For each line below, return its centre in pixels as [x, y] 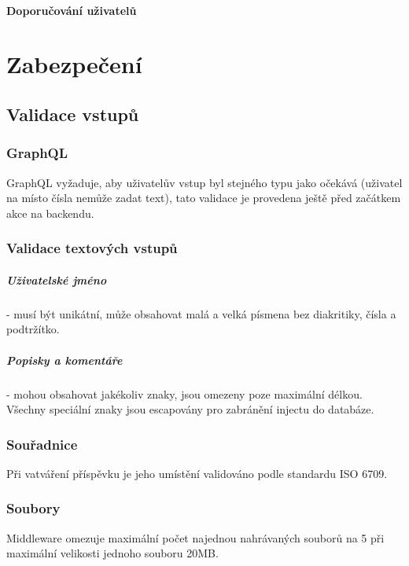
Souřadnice [42, 444]
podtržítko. [33, 329]
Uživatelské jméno [57, 279]
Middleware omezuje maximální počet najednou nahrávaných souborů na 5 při [195, 537]
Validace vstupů [73, 114]
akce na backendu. [50, 213]
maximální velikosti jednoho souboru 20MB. [112, 553]
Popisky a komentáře [64, 360]
